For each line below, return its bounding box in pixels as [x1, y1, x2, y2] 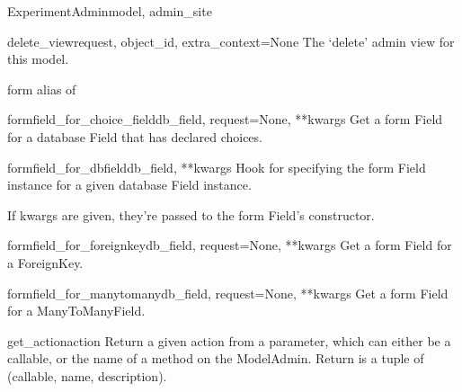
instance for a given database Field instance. [7, 175, 252, 194]
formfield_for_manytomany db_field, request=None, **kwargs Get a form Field [7, 283, 449, 302]
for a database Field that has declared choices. [7, 127, 262, 146]
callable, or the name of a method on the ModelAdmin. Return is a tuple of [7, 349, 424, 368]
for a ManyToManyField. [7, 301, 146, 320]
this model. [7, 49, 69, 68]
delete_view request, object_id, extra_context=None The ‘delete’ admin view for [7, 31, 455, 50]
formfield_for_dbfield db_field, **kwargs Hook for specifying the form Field [7, 157, 426, 176]
